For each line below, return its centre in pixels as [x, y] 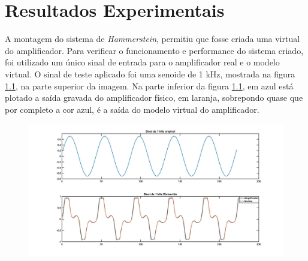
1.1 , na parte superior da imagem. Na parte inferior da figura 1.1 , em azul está [149, 85]
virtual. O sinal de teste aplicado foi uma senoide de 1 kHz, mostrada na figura [150, 73]
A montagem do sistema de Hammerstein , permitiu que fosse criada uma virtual [153, 39]
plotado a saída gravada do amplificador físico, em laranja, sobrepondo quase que [154, 97]
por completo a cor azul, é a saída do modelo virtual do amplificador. [132, 109]
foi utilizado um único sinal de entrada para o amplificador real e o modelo [142, 62]
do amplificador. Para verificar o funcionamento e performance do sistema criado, [154, 50]
